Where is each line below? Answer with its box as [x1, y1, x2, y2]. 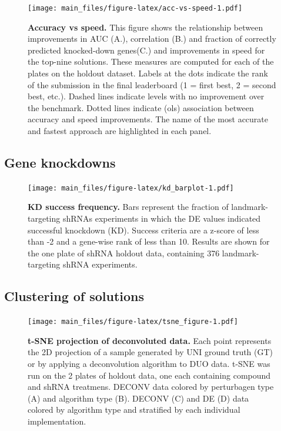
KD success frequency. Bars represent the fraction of [28, 201, 229, 213]
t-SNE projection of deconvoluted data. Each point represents [28, 334, 272, 346]
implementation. [28, 415, 86, 427]
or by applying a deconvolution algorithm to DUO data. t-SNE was [28, 358, 270, 370]
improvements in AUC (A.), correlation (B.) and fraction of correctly [28, 32, 276, 45]
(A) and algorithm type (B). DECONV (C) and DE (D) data [28, 392, 249, 404]
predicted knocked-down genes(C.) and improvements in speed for [28, 44, 265, 56]
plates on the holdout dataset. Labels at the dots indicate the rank [28, 67, 268, 79]
